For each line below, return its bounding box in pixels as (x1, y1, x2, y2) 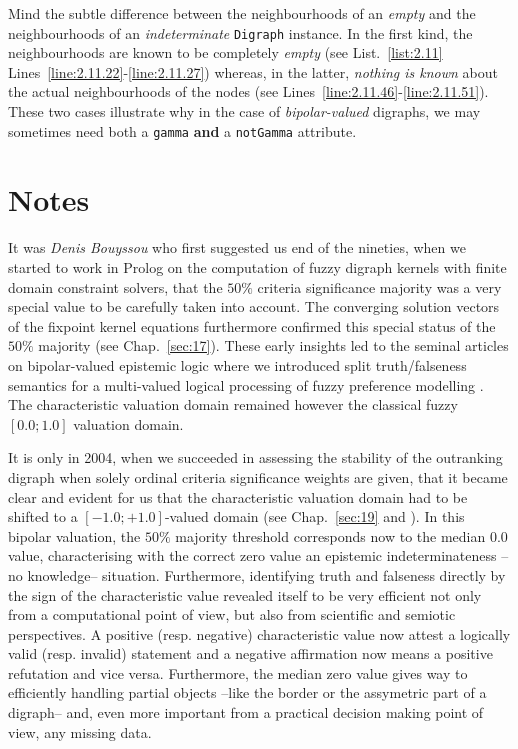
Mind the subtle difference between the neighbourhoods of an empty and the (8, 3, 476, 23)
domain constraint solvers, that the (8, 276, 223, 297)
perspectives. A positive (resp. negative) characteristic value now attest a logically (8, 623, 511, 644)
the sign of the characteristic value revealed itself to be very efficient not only (8, 584, 482, 605)
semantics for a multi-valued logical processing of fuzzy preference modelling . (8, 374, 484, 395)
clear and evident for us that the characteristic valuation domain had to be (8, 486, 468, 507)
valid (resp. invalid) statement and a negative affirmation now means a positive (8, 643, 493, 664)
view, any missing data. (8, 721, 152, 742)
